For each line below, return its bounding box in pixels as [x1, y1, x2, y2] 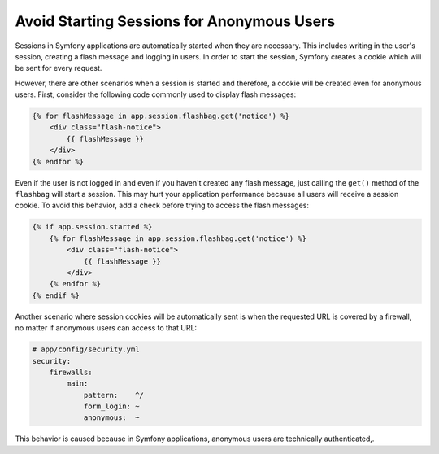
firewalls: [49, 367, 93, 377]
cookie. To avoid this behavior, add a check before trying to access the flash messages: [15, 200, 309, 211]
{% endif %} [32, 290, 80, 300]
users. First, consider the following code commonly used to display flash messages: [15, 89, 297, 99]
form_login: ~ [83, 402, 140, 411]
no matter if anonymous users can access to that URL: [15, 323, 198, 333]
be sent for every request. [15, 63, 102, 73]
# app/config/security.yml [32, 345, 140, 354]
